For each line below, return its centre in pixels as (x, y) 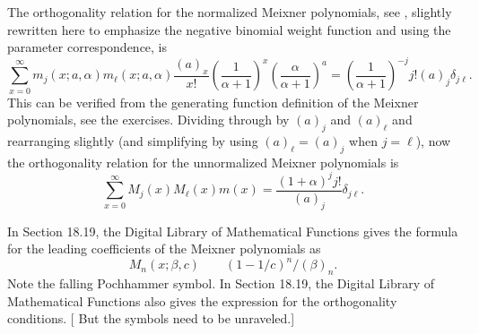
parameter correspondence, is (87, 47)
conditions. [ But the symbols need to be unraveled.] (151, 318)
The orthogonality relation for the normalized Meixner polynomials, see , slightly (230, 12)
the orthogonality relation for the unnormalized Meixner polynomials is (203, 162)
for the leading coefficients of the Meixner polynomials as (164, 248)
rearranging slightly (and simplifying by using (133, 141)
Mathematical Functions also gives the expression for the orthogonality (202, 300)
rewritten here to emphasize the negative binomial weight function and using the (229, 29)
